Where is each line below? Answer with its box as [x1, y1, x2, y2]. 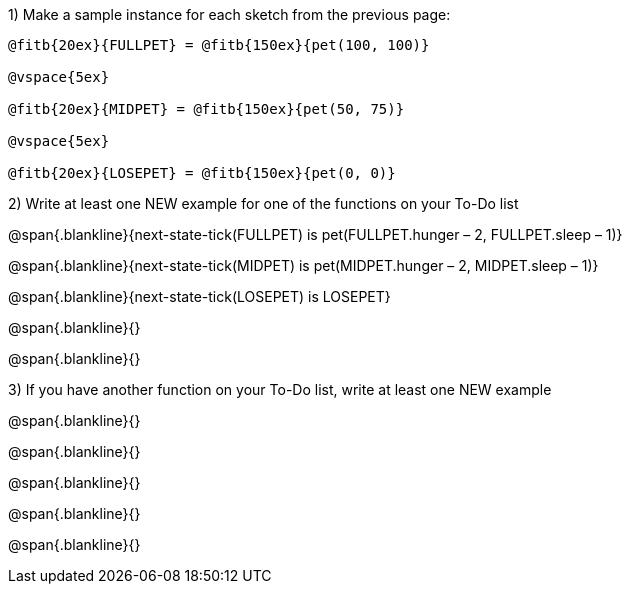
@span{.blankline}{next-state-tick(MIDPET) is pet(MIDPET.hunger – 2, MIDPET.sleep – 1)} [8, 257, 599, 274]
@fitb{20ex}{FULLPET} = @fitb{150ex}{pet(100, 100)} [8, 37, 430, 53]
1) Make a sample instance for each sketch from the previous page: [8, 6, 451, 23]
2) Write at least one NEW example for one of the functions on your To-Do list [8, 195, 519, 212]
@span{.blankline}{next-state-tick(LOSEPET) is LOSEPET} [8, 288, 391, 305]
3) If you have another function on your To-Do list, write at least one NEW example [8, 381, 552, 398]
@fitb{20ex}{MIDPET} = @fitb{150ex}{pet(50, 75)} [8, 101, 405, 117]
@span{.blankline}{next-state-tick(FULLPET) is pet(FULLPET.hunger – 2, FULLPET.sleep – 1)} [8, 226, 623, 243]
